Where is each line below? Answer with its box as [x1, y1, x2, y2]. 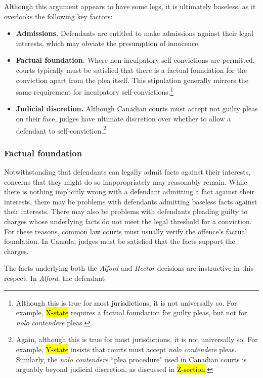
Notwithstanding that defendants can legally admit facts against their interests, [4, 166, 251, 177]
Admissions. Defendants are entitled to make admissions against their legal [16, 28, 253, 38]
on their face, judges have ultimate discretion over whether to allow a [16, 113, 231, 123]
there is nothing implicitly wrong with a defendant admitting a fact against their [4, 186, 254, 197]
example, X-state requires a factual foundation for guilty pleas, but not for [16, 307, 247, 318]
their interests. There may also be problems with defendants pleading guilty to [4, 206, 248, 217]
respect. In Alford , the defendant [4, 273, 105, 283]
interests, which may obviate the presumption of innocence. [16, 37, 200, 48]
